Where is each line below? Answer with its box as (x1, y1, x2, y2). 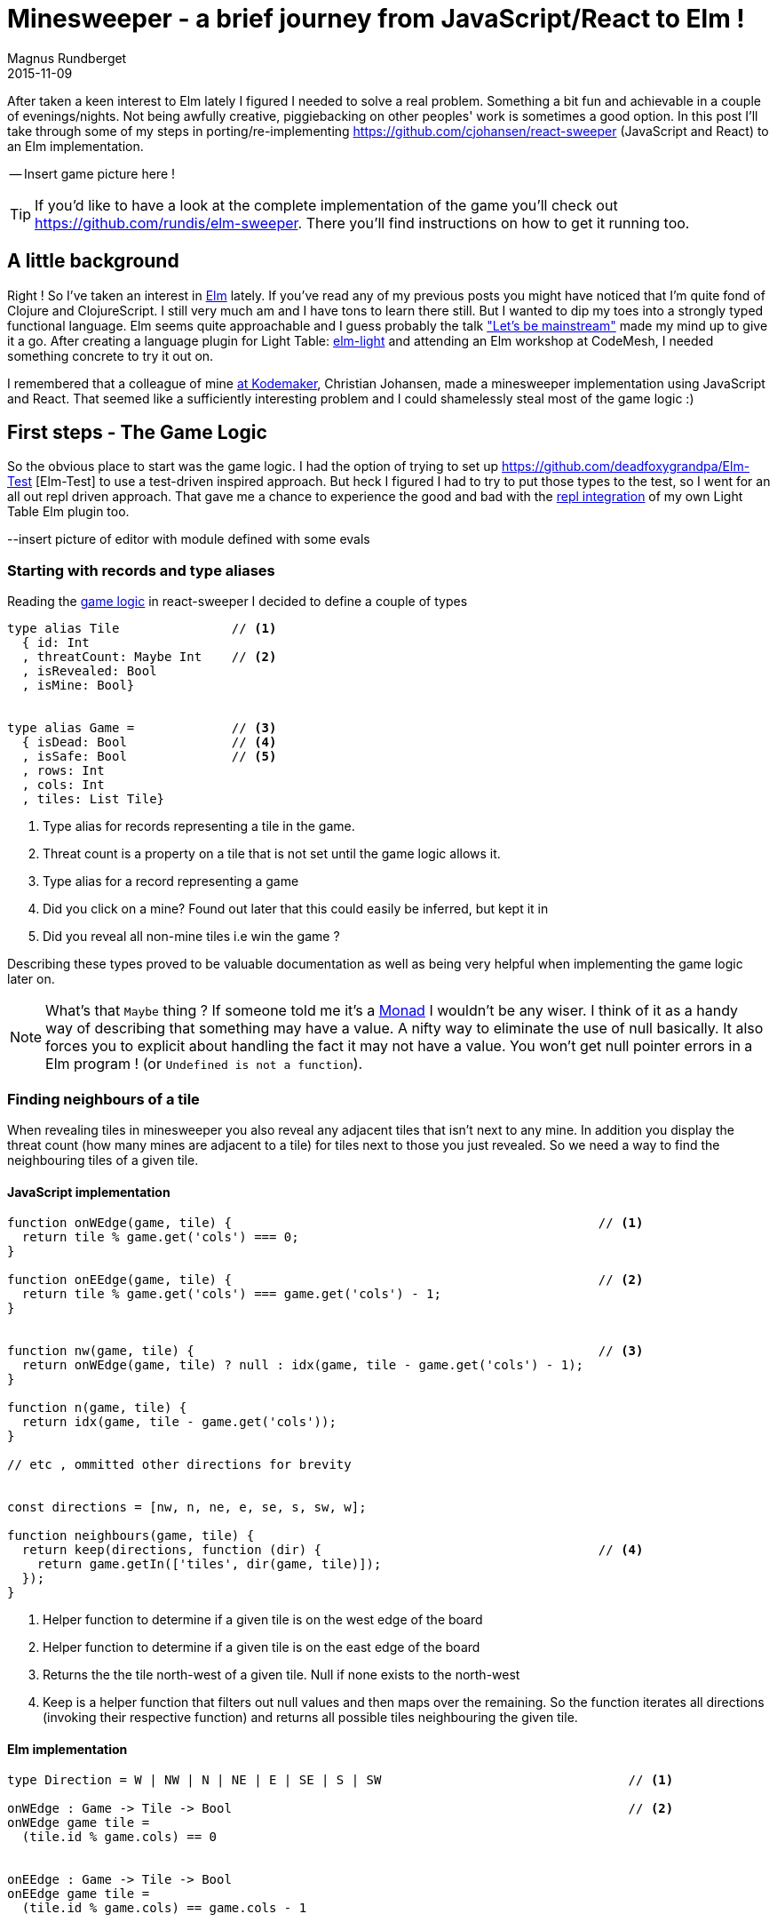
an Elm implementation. (7, 138, 144, 154)
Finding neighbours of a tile (7, 1089, 200, 1108)
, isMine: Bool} (21, 678, 135, 693)
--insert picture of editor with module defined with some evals (7, 531, 370, 547)
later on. (7, 971, 55, 987)
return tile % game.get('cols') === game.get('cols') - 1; (21, 1287, 441, 1302)
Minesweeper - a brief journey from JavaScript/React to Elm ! (7, 4, 745, 34)
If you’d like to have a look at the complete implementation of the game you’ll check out (35, 195, 618, 214)
